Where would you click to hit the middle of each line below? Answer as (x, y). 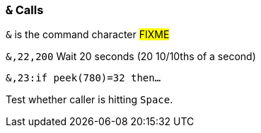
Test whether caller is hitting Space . (89, 100)
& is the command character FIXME (88, 35)
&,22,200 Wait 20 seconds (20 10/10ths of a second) (131, 57)
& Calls (25, 10)
